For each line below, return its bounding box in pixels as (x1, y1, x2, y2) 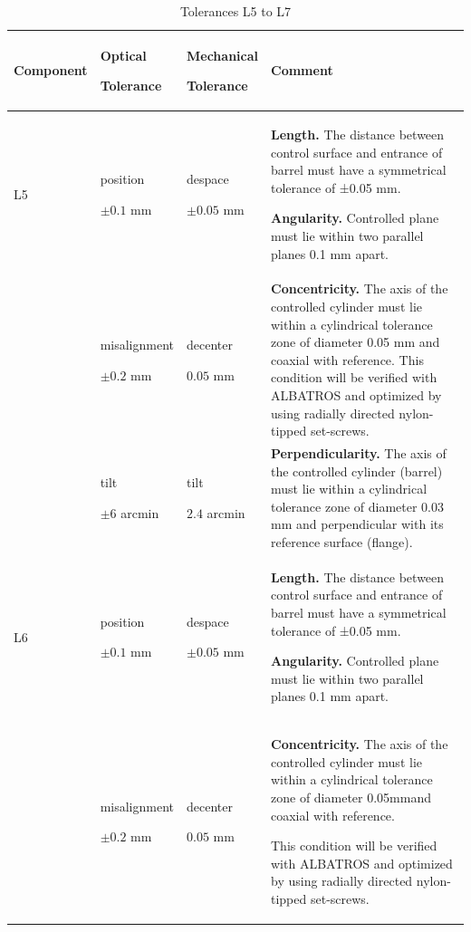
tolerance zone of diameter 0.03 (271, 496, 445, 515)
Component (14, 61, 88, 80)
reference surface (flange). (271, 533, 413, 551)
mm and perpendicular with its (271, 514, 444, 533)
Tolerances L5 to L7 (179, 2, 292, 20)
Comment (271, 61, 333, 80)
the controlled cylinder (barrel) (271, 461, 443, 480)
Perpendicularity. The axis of (271, 444, 447, 463)
